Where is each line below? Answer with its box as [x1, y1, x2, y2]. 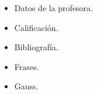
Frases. [14, 60, 39, 72]
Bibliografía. [14, 41, 58, 53]
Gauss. [14, 80, 39, 92]
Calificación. [14, 21, 58, 33]
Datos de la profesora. [14, 2, 93, 13]
